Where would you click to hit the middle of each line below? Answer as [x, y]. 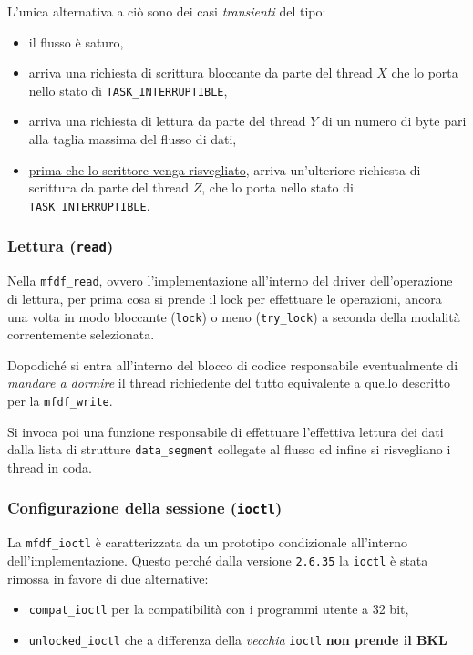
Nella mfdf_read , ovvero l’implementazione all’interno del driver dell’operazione [230, 281]
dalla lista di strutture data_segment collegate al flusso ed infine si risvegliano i [229, 449]
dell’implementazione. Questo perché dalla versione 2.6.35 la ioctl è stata [218, 560]
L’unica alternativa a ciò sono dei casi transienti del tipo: [167, 11]
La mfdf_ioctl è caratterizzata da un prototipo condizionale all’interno [208, 542]
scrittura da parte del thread [109, 187]
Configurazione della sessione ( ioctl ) [145, 508]
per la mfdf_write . [60, 400]
